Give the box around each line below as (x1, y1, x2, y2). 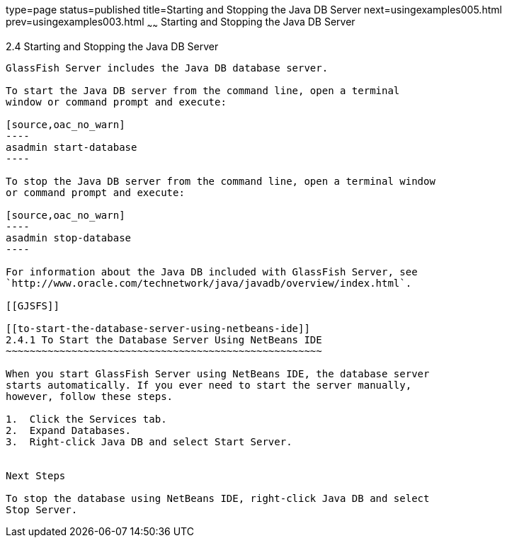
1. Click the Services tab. (6, 413, 167, 425)
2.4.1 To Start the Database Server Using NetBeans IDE (6, 333, 322, 345)
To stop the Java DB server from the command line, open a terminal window (6, 175, 435, 187)
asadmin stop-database (6, 232, 132, 244)
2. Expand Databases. (6, 424, 132, 436)
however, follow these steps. (6, 390, 173, 402)
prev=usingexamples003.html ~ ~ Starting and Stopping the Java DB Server (6, 16, 355, 30)
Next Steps (6, 469, 66, 481)
